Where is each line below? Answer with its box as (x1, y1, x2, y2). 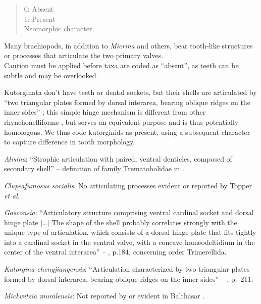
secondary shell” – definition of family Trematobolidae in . (4, 163, 184, 174)
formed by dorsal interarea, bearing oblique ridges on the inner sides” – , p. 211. (4, 273, 253, 284)
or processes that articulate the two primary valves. (4, 50, 164, 61)
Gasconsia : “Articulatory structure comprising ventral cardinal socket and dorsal (4, 207, 254, 218)
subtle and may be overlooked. (4, 70, 98, 80)
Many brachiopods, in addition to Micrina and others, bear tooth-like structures (4, 40, 253, 50)
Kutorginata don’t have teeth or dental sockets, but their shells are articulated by (4, 87, 257, 97)
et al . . (4, 190, 24, 200)
